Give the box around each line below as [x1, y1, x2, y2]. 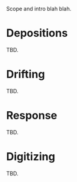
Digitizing [6, 150, 55, 163]
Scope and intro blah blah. [6, 5, 72, 12]
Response [6, 109, 58, 123]
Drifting [6, 68, 45, 81]
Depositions [6, 27, 68, 40]
